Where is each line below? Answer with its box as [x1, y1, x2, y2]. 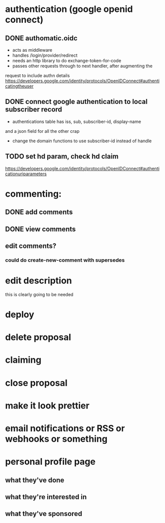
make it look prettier [5, 400, 89, 411]
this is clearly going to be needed [5, 291, 74, 297]
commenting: [5, 188, 62, 200]
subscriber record [5, 105, 62, 114]
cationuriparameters [5, 171, 47, 177]
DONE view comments [5, 225, 76, 233]
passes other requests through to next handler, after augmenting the [12, 63, 153, 69]
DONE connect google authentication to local [5, 98, 148, 106]
